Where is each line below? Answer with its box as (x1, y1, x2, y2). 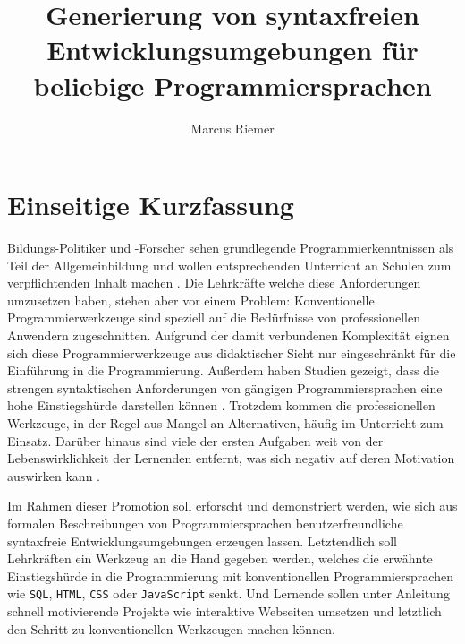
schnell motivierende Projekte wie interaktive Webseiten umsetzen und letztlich (7, 601, 442, 620)
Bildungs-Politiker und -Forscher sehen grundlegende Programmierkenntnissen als (7, 238, 454, 257)
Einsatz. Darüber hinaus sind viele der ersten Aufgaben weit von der (7, 431, 384, 450)
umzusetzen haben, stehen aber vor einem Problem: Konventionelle (7, 290, 375, 309)
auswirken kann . (7, 466, 100, 485)
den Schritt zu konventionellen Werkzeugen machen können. (7, 619, 335, 638)
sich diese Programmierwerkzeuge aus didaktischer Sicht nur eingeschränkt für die (7, 343, 456, 362)
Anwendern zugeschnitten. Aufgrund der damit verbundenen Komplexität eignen (7, 326, 450, 344)
